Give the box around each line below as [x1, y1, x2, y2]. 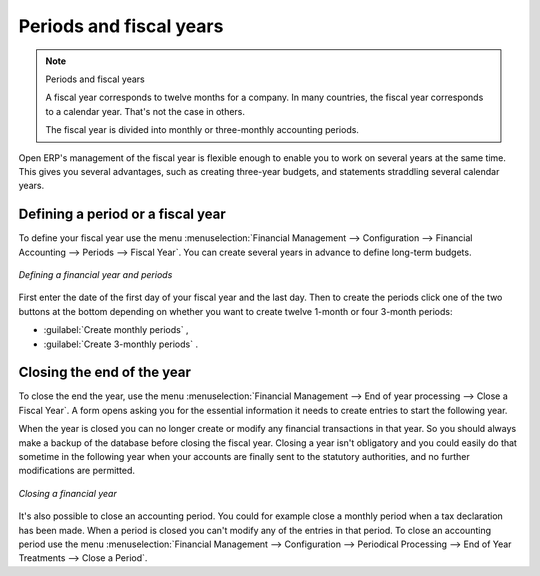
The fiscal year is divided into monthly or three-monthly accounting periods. [45, 124, 360, 136]
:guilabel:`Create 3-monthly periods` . [43, 338, 199, 350]
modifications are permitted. [18, 465, 135, 477]
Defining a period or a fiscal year [18, 206, 227, 223]
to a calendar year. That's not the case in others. [45, 105, 245, 117]
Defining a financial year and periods [18, 268, 173, 280]
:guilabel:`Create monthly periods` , [43, 324, 189, 336]
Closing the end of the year [18, 364, 192, 381]
